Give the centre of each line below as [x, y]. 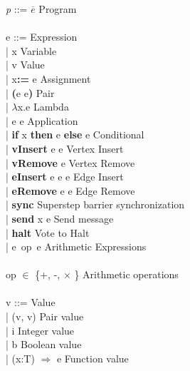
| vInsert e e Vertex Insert [65, 148]
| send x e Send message [60, 218]
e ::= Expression [42, 37]
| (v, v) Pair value [45, 316]
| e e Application [42, 120]
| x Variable [31, 50]
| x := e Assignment [48, 78]
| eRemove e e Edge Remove [70, 190]
